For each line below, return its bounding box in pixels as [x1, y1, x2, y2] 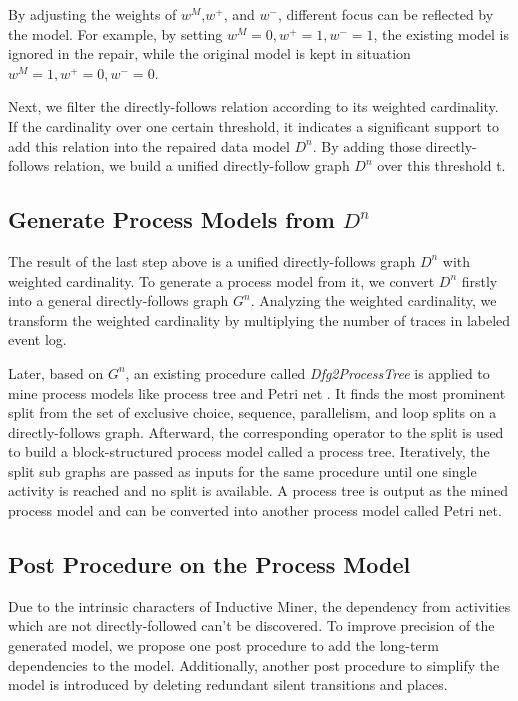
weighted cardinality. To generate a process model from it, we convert [8, 270, 435, 291]
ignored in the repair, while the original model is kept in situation [8, 43, 411, 64]
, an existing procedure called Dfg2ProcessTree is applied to [125, 362, 490, 383]
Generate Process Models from [8, 204, 335, 235]
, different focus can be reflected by [277, 4, 494, 24]
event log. [8, 329, 67, 350]
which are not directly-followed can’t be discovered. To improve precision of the [8, 615, 495, 636]
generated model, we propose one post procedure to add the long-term [8, 635, 439, 656]
